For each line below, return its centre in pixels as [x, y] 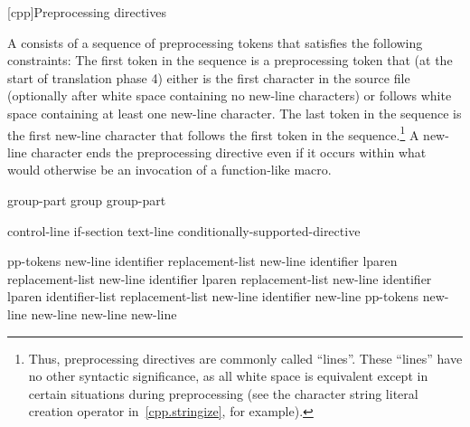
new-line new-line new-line [104, 313]
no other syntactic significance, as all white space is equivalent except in [228, 376]
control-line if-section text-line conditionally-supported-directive [184, 230]
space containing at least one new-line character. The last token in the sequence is [235, 113]
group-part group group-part [87, 200]
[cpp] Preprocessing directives [87, 12]
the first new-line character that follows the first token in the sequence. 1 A [213, 133]
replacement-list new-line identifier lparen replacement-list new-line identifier [220, 278]
